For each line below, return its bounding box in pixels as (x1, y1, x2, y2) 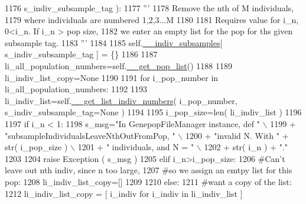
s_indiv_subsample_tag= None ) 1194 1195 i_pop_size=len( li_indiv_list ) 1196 (5, 106, 302, 118)
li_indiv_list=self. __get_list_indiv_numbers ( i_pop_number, (5, 94, 237, 106)
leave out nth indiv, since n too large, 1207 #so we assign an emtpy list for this (5, 164, 292, 176)
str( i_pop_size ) (5, 141, 68, 153)
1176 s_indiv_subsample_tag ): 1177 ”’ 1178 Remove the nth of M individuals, (5, 2, 294, 14)
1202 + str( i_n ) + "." (204, 141, 288, 153)
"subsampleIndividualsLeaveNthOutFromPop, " (5, 129, 175, 141)
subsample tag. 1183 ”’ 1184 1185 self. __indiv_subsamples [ (5, 36, 223, 48)
